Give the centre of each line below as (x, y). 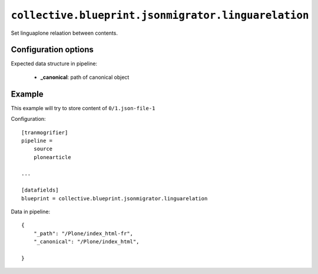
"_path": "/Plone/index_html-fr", (83, 233)
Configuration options (52, 50)
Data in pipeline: (30, 212)
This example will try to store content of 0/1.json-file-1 (83, 108)
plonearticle (52, 157)
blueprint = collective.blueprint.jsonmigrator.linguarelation (115, 198)
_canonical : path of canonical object (85, 77)
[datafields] (40, 190)
